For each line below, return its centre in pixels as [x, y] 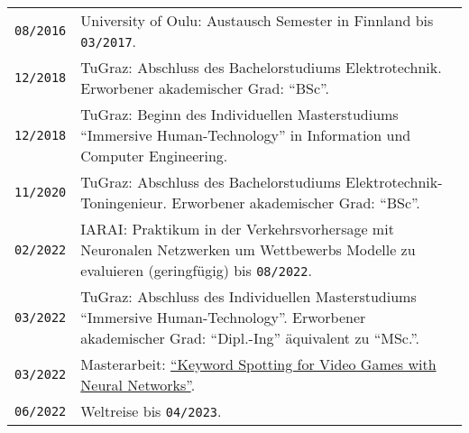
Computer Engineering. [154, 156]
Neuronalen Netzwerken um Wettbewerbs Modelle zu [248, 249]
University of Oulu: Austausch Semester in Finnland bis [257, 20]
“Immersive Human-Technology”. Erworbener [223, 317]
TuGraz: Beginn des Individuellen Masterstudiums [239, 114]
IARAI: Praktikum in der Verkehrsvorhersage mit [237, 229]
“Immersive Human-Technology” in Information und [246, 135]
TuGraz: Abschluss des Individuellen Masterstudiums [248, 296]
